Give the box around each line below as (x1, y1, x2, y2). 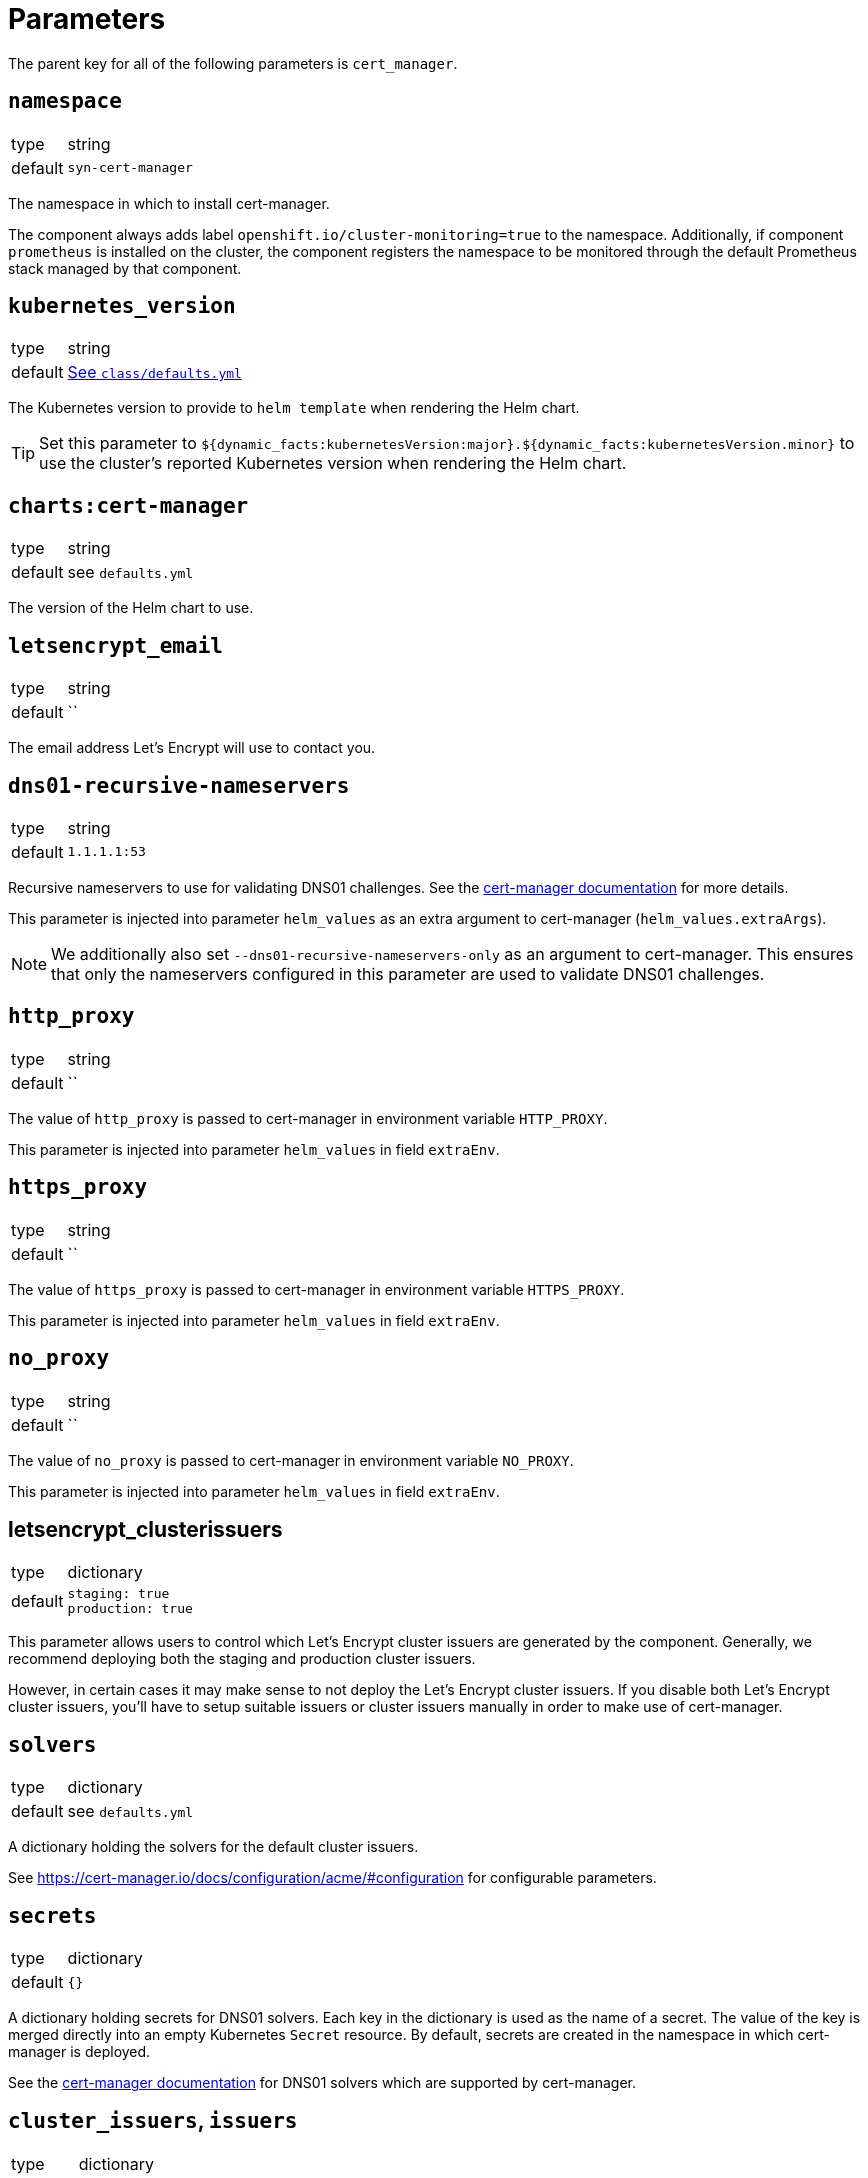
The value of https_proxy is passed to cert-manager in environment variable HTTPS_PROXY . (8, 1280, 625, 1298)
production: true (67, 1601, 193, 1617)
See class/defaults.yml (67, 362, 242, 383)
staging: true (67, 1586, 170, 1602)
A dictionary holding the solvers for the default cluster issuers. (8, 1838, 419, 1856)
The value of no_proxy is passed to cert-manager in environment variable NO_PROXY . (8, 1451, 574, 1469)
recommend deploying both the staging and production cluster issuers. (8, 1650, 476, 1668)
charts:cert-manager (8, 493, 249, 518)
